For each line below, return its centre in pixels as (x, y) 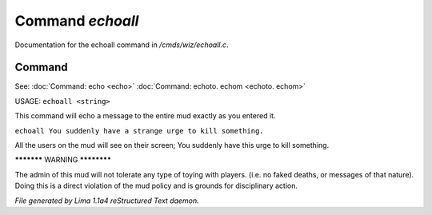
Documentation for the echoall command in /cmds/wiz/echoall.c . (122, 45)
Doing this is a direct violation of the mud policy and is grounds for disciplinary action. (156, 186)
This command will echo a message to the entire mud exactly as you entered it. (145, 116)
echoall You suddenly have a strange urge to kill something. (139, 131)
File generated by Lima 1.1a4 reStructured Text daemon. (107, 201)
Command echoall (77, 21)
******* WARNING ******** (63, 160)
